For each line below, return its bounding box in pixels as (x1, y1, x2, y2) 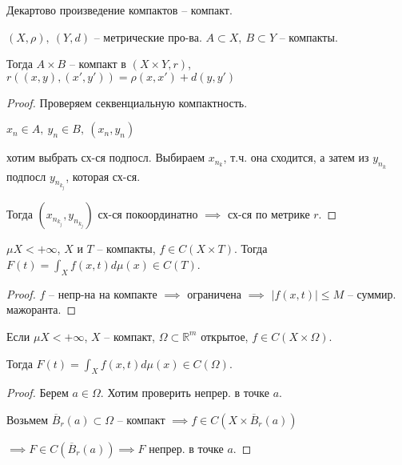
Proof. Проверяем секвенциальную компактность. (6, 94, 248, 110)
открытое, (201, 327, 249, 344)
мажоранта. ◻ (6, 301, 77, 318)
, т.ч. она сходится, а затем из (223, 149, 369, 166)
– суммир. (347, 285, 396, 302)
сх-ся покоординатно (98, 206, 198, 222)
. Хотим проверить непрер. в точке (100, 384, 269, 401)
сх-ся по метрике (227, 206, 310, 222)
